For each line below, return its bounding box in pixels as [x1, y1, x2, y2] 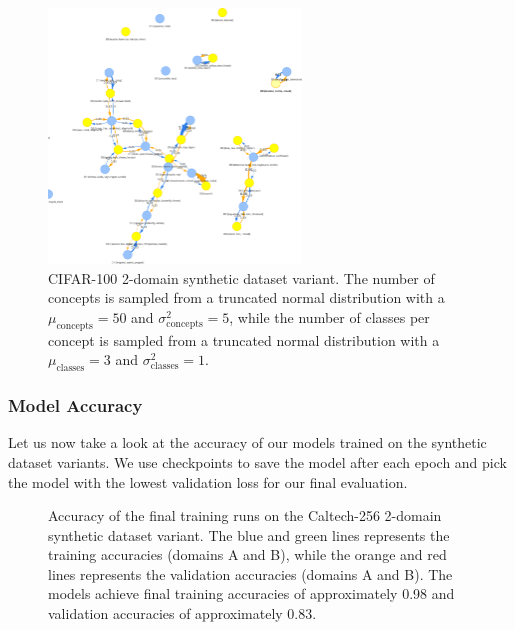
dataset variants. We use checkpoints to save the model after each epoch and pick [8, 451, 507, 472]
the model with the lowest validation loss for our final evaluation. [8, 471, 408, 492]
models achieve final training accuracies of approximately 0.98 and [48, 583, 455, 604]
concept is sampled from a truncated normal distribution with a [48, 329, 440, 350]
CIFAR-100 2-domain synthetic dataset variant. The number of [48, 267, 435, 288]
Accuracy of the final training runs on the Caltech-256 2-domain [48, 505, 442, 526]
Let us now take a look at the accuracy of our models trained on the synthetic [8, 432, 487, 453]
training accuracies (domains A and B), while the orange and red [48, 544, 447, 565]
